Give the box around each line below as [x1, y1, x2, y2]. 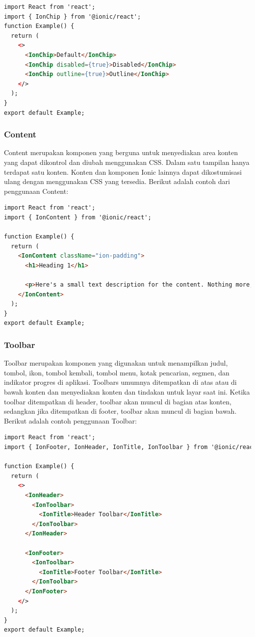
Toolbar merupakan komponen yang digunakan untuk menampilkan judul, [4, 358, 228, 368]
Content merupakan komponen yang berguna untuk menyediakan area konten [4, 147, 238, 158]
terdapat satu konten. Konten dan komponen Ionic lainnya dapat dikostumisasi [4, 166, 242, 177]
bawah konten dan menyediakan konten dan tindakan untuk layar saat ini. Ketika [4, 387, 250, 397]
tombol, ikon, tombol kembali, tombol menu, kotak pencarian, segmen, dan [4, 367, 229, 377]
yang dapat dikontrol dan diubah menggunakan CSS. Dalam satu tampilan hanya [4, 157, 250, 167]
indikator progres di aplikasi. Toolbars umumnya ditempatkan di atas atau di [4, 377, 237, 387]
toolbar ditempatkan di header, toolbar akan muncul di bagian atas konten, [4, 396, 231, 406]
